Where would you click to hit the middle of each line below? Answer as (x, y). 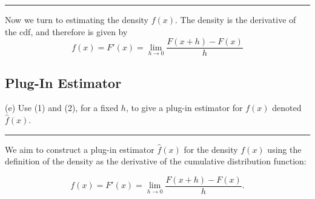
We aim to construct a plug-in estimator (80, 149)
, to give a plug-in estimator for (184, 108)
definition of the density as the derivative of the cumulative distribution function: (156, 161)
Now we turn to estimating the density (77, 19)
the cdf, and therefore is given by (66, 31)
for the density (211, 149)
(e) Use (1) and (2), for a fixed (62, 108)
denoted (287, 108)
